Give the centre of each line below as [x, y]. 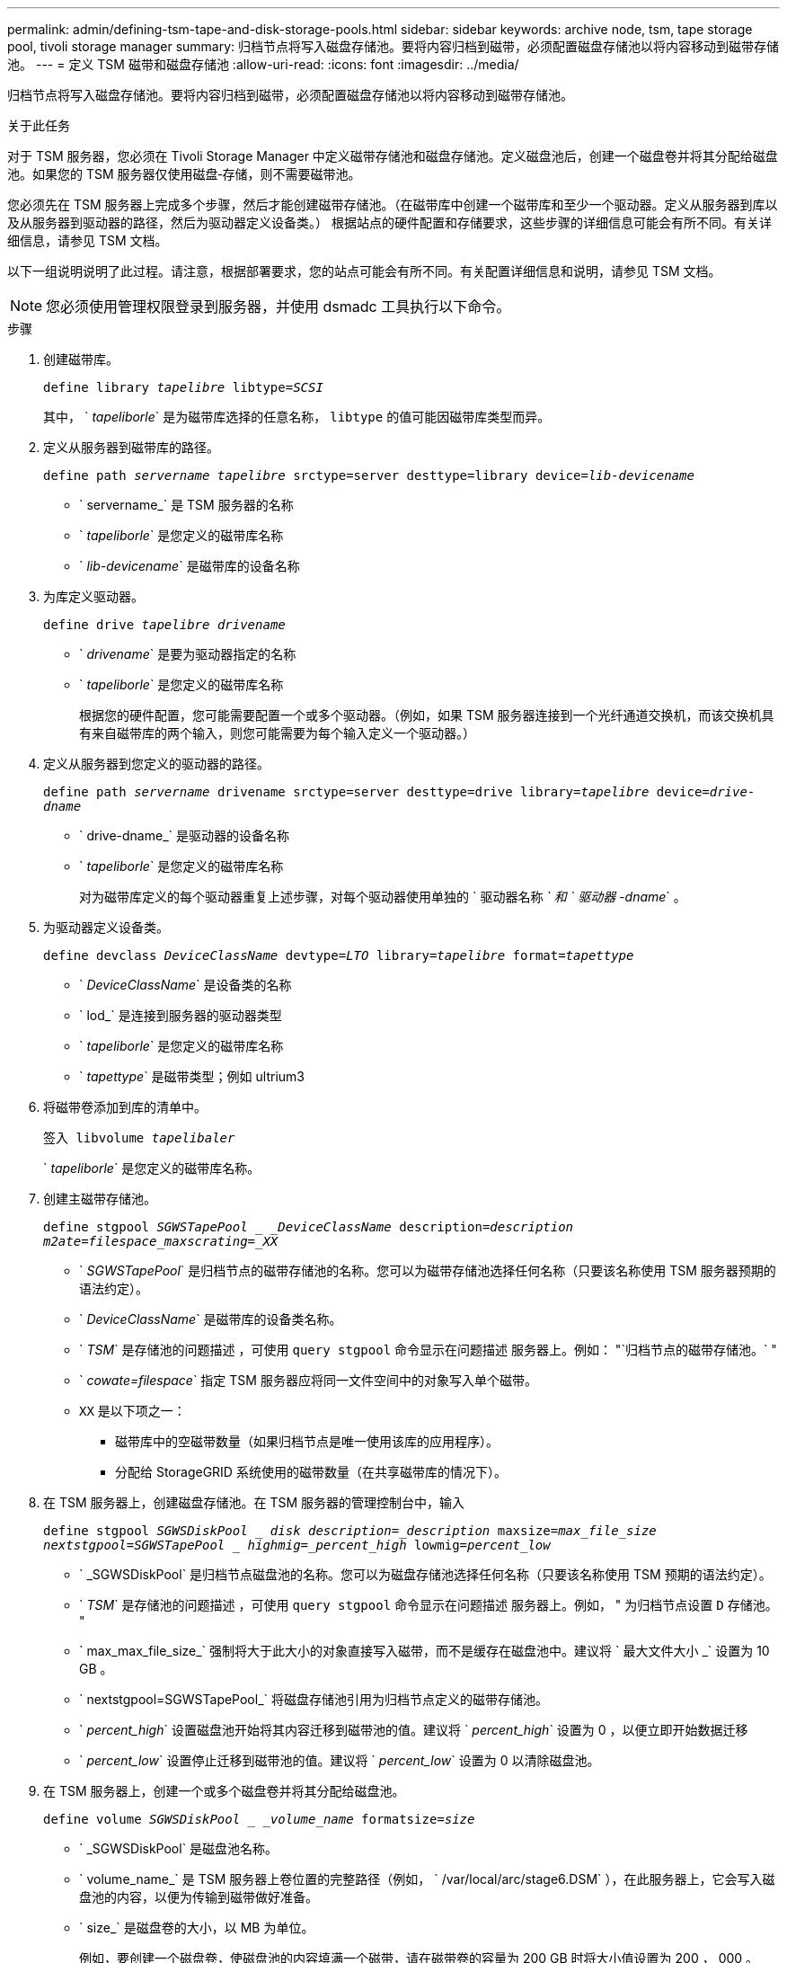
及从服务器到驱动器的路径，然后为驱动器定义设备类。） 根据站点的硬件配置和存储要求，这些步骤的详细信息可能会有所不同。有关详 [389, 222]
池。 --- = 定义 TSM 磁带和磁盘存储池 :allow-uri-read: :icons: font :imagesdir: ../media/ [263, 64]
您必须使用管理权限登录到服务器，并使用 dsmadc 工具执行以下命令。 [279, 306]
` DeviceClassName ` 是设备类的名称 [186, 985]
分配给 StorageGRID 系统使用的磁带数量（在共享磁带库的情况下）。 [311, 1472]
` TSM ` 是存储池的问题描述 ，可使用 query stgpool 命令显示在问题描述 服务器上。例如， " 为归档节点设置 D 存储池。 [429, 1605]
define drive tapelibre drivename [164, 625]
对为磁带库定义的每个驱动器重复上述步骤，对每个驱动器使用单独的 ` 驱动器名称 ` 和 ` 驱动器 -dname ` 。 [383, 897]
